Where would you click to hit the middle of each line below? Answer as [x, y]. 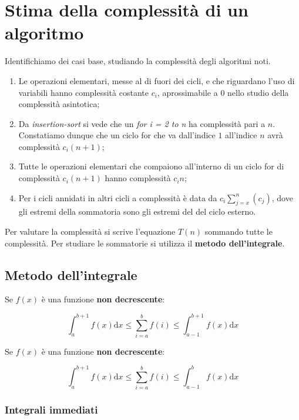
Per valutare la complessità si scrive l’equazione [90, 231]
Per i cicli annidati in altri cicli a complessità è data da [118, 197]
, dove [282, 197]
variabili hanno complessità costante [83, 92]
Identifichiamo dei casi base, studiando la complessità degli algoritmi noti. [138, 61]
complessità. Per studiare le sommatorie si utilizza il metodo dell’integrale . [145, 243]
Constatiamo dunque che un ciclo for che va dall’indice [117, 135]
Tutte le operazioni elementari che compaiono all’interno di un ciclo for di [151, 166]
